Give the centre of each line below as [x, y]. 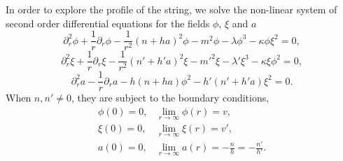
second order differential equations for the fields [108, 23]
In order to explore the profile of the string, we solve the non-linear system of [171, 9]
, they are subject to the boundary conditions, [170, 98]
